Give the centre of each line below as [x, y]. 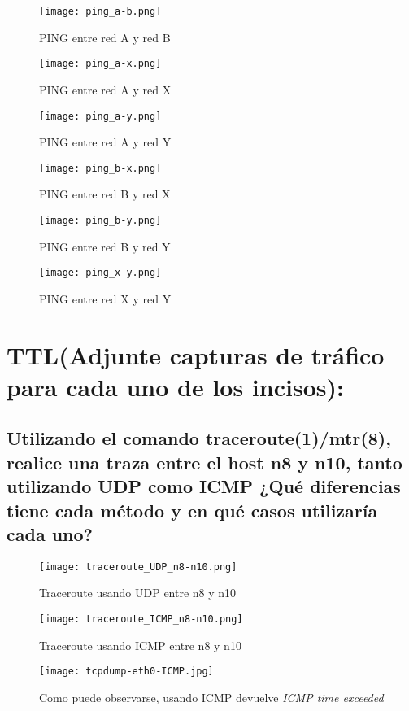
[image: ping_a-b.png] [100, 11]
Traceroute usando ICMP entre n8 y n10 [140, 645]
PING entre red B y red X [105, 194]
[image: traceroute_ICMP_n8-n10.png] [141, 619]
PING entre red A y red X [105, 89]
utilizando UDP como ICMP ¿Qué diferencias [204, 486]
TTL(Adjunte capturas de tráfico [196, 354]
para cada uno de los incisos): [175, 386]
